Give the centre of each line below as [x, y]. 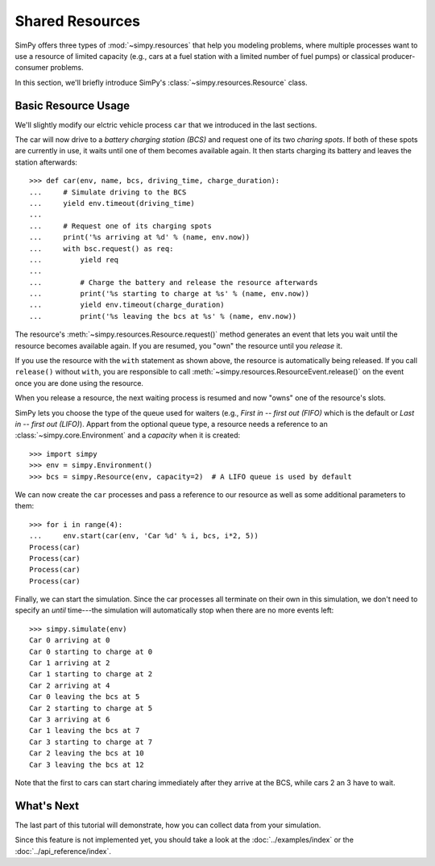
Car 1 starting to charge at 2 [91, 674]
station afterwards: [46, 162]
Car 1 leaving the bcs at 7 [85, 731]
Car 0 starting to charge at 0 [91, 651]
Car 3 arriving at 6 [70, 719]
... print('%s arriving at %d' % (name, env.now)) [140, 237]
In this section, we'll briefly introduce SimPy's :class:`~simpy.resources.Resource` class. [161, 82]
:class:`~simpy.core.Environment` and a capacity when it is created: [128, 435]
